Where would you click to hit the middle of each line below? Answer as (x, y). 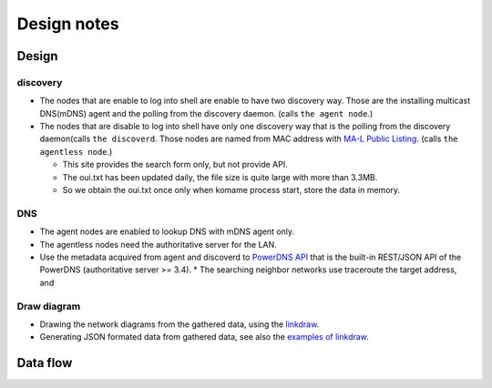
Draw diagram (49, 306)
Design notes (68, 24)
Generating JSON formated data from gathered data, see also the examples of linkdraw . (204, 337)
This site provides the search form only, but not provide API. (175, 165)
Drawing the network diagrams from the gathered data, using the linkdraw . (179, 324)
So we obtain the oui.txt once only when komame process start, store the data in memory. (231, 190)
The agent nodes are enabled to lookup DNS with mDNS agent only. (167, 231)
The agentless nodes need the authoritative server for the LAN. (158, 244)
